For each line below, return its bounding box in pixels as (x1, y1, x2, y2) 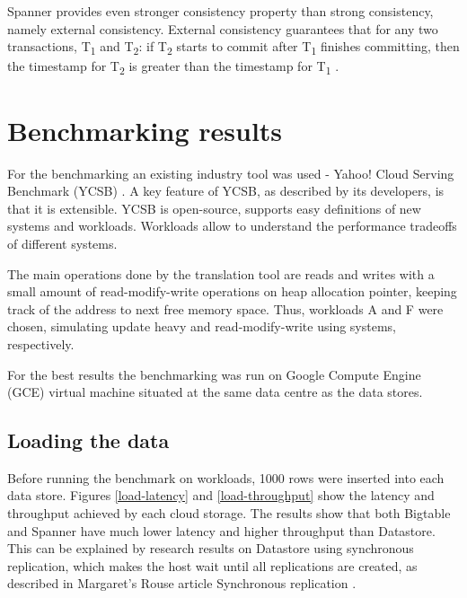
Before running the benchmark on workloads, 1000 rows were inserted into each (7, 468, 445, 487)
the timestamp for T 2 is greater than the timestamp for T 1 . (7, 57, 339, 78)
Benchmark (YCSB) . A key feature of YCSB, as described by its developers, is (7, 181, 445, 200)
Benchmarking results (7, 111, 283, 148)
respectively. (7, 334, 75, 353)
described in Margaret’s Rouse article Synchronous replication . (7, 574, 357, 593)
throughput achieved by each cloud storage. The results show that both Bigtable (7, 504, 451, 523)
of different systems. (7, 233, 118, 252)
